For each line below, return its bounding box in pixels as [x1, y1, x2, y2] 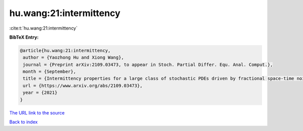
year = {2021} [23, 90, 58, 95]
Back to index [9, 119, 38, 125]
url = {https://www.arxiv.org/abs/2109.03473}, [23, 83, 143, 88]
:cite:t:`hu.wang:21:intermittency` [9, 25, 78, 31]
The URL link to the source [9, 109, 65, 115]
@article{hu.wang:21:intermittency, [20, 48, 111, 53]
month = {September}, [23, 69, 76, 75]
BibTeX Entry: [9, 34, 39, 40]
